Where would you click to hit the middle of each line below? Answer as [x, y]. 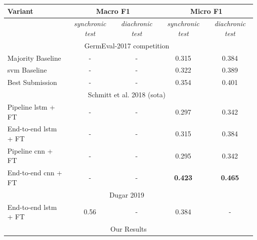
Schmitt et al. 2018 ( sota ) [127, 95]
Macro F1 [113, 11]
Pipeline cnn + [30, 150]
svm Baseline [27, 70]
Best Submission [32, 82]
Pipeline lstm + [31, 107]
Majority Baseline [34, 58]
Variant [21, 11]
